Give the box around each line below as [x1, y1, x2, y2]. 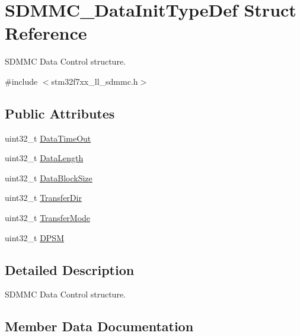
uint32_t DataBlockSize [5, 171, 92, 184]
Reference [5, 21, 87, 45]
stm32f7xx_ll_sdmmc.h [51, 75, 138, 87]
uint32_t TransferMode [5, 212, 91, 224]
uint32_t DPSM [5, 231, 64, 244]
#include [5, 75, 38, 87]
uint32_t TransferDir [5, 191, 82, 204]
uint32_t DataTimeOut [5, 132, 91, 144]
